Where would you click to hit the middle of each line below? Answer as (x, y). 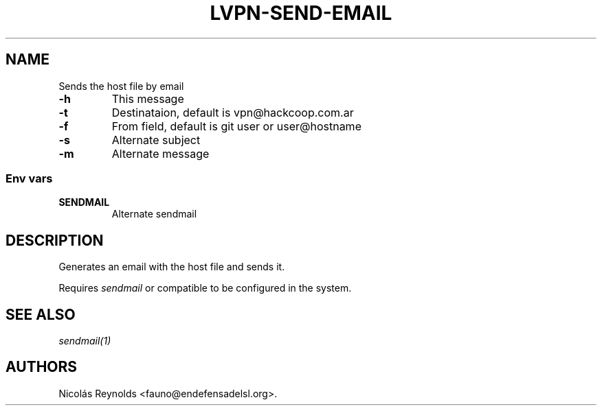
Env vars (29, 178)
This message (148, 98)
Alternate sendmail (154, 214)
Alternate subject (156, 140)
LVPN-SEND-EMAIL (301, 13)
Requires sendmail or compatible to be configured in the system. (205, 288)
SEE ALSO (41, 314)
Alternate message (160, 153)
